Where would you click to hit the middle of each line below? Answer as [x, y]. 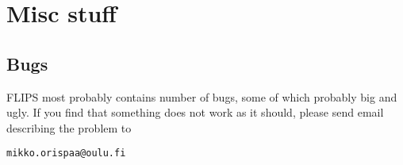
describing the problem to [69, 127]
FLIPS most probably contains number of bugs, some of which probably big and [202, 96]
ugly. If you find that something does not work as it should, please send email [195, 112]
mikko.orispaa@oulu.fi [66, 153]
